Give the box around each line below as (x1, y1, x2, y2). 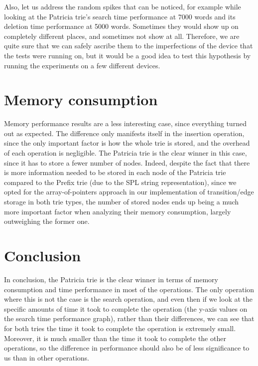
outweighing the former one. (4, 216, 90, 226)
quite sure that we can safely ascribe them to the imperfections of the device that (4, 40, 253, 51)
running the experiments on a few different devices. (4, 60, 160, 70)
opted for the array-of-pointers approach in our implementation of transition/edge (4, 186, 254, 197)
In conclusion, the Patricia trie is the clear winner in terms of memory (4, 274, 218, 284)
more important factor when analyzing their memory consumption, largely (4, 206, 231, 216)
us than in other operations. (4, 352, 89, 363)
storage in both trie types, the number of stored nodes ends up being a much (4, 196, 239, 207)
